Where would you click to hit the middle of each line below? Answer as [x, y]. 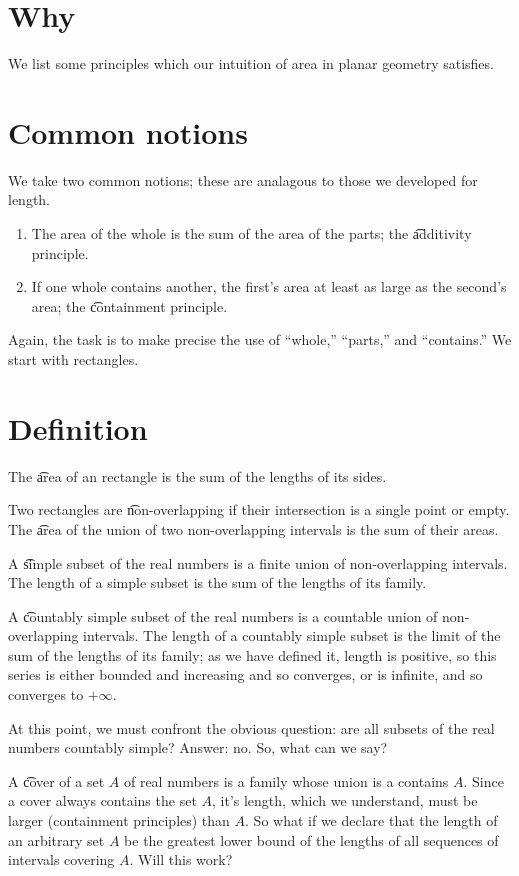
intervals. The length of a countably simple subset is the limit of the [292, 635]
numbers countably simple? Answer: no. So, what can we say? [198, 747]
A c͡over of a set [56, 780]
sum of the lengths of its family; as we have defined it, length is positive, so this [252, 654]
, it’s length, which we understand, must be [345, 800]
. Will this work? [181, 859]
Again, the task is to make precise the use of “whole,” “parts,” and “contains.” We [260, 339]
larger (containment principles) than [119, 820]
